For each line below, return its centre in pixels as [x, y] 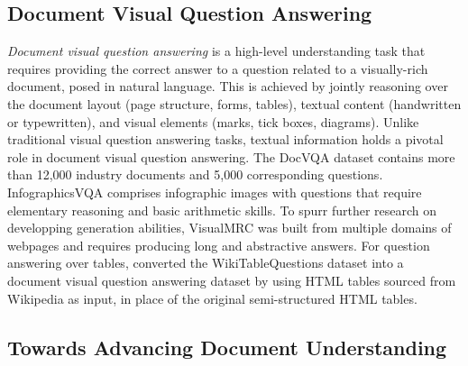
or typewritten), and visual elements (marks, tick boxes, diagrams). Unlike [213, 121]
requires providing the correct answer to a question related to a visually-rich [218, 68]
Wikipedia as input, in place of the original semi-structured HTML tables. [212, 298]
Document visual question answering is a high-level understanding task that [216, 51]
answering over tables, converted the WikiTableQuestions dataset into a [206, 263]
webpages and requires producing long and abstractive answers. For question [219, 245]
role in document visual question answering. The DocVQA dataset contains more [231, 156]
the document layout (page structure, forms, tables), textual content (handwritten [234, 103]
